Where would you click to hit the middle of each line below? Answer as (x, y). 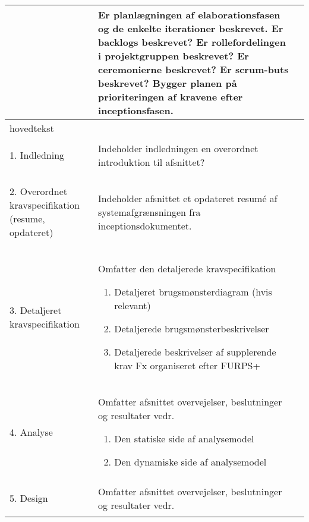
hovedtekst (32, 128)
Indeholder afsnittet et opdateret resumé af (188, 198)
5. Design (29, 498)
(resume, (27, 218)
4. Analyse (31, 432)
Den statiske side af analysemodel (184, 438)
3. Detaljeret (36, 310)
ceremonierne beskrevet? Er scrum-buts (193, 69)
